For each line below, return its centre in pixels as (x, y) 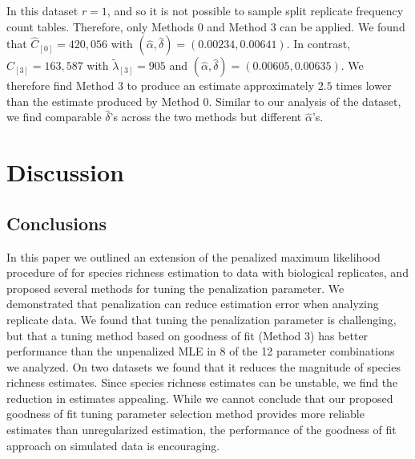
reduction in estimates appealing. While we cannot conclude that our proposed (200, 398)
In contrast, (322, 44)
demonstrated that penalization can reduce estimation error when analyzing (193, 304)
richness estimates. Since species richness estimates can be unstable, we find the (202, 382)
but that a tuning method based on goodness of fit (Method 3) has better (187, 335)
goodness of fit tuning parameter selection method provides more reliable (185, 414)
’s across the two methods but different (206, 117)
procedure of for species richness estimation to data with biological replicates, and (207, 272)
